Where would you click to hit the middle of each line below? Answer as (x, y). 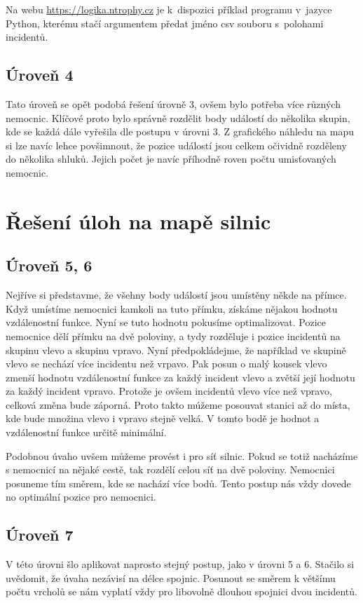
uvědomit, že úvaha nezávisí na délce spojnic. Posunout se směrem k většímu (171, 577)
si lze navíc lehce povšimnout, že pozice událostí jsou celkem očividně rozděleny (176, 145)
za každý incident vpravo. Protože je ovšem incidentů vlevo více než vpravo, (169, 391)
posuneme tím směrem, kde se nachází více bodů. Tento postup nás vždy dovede (178, 483)
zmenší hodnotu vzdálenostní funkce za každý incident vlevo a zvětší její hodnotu (180, 377)
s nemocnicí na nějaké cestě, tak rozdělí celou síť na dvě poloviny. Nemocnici (170, 469)
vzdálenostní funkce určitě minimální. (86, 432)
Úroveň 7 (40, 535)
